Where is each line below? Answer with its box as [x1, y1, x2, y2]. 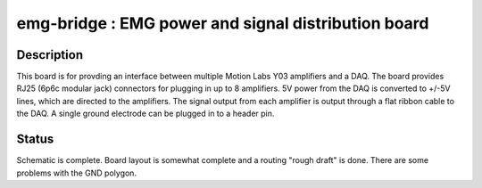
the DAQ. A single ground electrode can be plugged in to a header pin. [16, 108, 275, 119]
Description [16, 47, 84, 62]
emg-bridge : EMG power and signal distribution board [16, 13, 429, 33]
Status [16, 132, 54, 147]
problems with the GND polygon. [16, 168, 137, 178]
